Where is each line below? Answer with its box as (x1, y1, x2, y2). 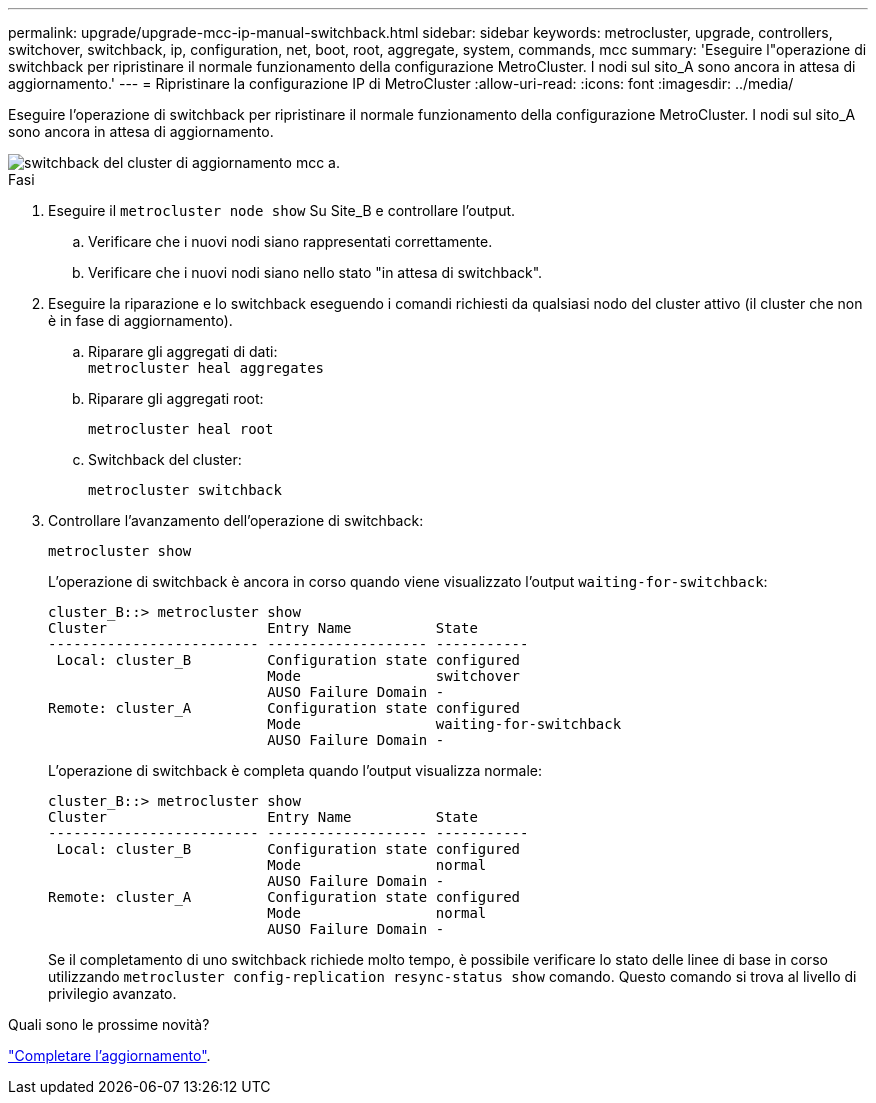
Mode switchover (267, 668, 521, 684)
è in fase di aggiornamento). (48, 312, 233, 329)
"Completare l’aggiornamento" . (8, 1047, 211, 1064)
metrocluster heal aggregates (88, 360, 325, 376)
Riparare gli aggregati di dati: (88, 343, 278, 360)
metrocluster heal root (88, 421, 274, 437)
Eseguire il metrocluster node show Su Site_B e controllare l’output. (48, 202, 516, 219)
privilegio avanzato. (48, 985, 177, 1002)
